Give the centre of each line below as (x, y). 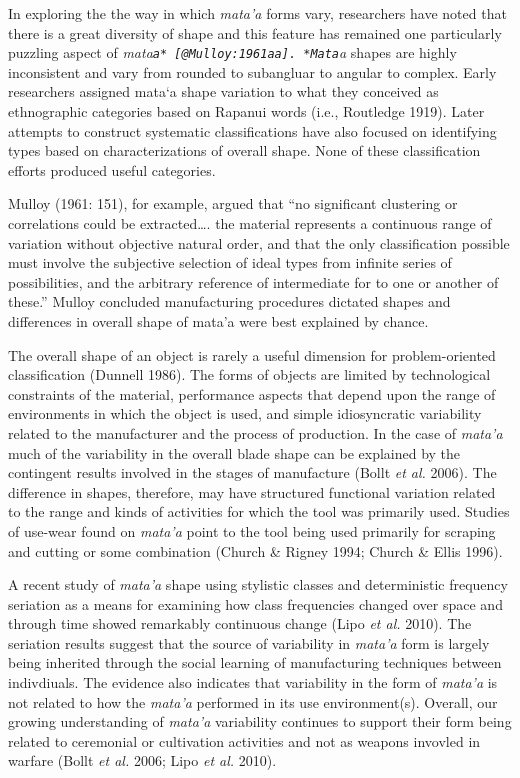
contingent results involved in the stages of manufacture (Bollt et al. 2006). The (252, 472)
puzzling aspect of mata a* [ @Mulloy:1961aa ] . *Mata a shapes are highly (232, 52)
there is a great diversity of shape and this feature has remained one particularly (255, 32)
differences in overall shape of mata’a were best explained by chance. (218, 320)
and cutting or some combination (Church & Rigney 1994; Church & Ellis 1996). (255, 550)
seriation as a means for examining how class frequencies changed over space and (255, 603)
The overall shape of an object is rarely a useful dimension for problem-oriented (252, 354)
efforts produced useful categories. (112, 169)
